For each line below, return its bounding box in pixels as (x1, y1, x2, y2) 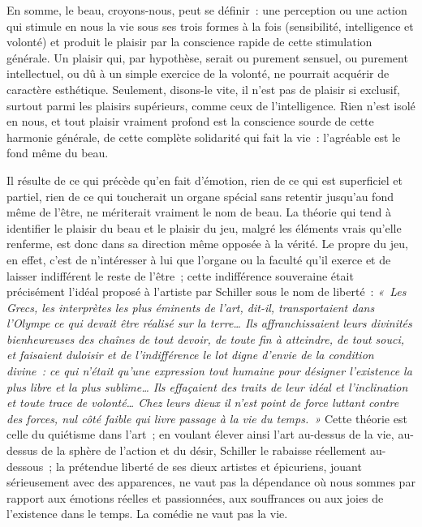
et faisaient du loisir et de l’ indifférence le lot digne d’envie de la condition (6, 346, 374, 363)
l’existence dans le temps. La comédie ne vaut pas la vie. (6, 505, 288, 522)
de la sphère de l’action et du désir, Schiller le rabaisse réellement (41, 442, 367, 459)
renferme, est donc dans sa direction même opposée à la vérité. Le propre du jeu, (6, 235, 408, 252)
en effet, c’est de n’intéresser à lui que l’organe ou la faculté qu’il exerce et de (6, 251, 391, 268)
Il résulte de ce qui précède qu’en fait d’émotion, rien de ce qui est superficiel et (6, 171, 403, 188)
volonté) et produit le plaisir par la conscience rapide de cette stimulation (6, 33, 372, 50)
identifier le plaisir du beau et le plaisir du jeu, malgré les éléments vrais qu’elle (6, 219, 402, 236)
